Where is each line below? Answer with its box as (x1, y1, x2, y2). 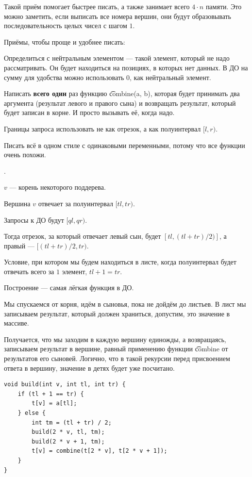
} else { (17, 410, 46, 416)
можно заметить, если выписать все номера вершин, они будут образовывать (4, 11, 232, 21)
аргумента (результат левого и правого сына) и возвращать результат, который (4, 98, 236, 108)
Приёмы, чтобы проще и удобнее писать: (4, 36, 125, 47)
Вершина (4, 198, 31, 208)
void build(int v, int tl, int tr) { (4, 381, 126, 388)
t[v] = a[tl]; (32, 400, 77, 407)
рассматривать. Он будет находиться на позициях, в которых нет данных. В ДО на (4, 62, 248, 72)
